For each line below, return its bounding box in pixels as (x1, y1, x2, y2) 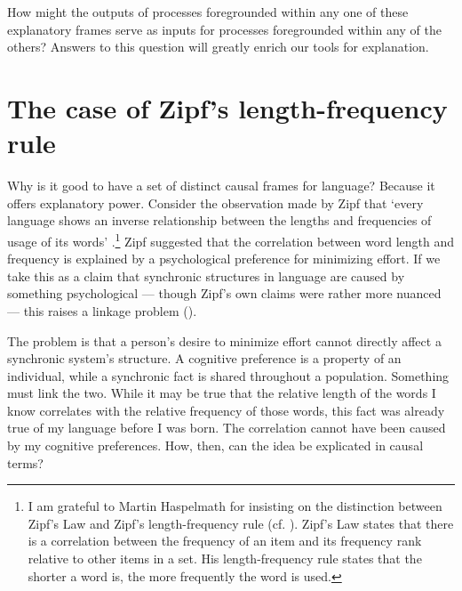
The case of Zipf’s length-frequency (7, 89, 448, 125)
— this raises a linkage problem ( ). (7, 301, 197, 320)
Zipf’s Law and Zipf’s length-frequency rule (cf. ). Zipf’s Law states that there (28, 514, 454, 532)
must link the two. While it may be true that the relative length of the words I (7, 384, 436, 402)
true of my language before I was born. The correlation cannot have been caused (7, 418, 446, 437)
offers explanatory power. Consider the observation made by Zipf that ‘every (7, 193, 424, 212)
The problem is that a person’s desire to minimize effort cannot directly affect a (7, 331, 442, 350)
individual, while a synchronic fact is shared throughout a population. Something (7, 366, 450, 385)
